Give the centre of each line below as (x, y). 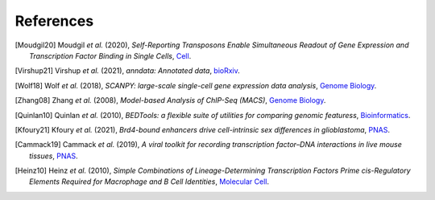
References (54, 21)
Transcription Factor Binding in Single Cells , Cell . (110, 55)
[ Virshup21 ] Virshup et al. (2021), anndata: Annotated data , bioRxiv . (128, 71)
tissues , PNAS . (54, 156)
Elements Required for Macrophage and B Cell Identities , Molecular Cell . (149, 182)
